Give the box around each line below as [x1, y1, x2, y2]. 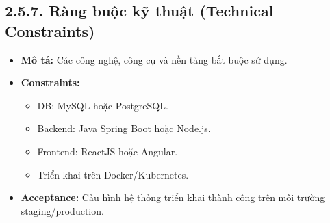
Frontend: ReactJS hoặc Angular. [37, 144, 178, 158]
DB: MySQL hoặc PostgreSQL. [37, 98, 168, 112]
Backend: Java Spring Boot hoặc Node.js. [37, 121, 211, 135]
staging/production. [21, 203, 104, 218]
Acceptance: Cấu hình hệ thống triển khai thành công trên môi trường [21, 190, 325, 205]
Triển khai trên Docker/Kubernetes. [37, 167, 189, 181]
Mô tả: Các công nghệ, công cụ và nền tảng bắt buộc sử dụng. [21, 52, 288, 66]
